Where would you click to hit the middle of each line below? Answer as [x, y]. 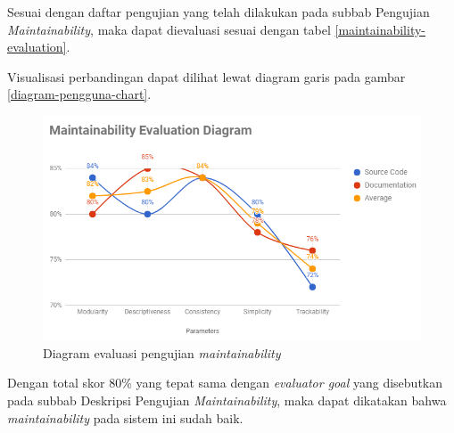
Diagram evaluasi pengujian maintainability [162, 352]
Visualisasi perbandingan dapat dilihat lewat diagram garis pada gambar [206, 76]
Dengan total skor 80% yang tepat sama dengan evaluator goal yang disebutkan [225, 383]
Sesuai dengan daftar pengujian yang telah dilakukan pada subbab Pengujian [219, 12]
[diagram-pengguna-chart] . [79, 94]
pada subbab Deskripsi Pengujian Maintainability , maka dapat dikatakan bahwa [227, 400]
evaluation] [37, 47]
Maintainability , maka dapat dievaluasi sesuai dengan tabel [169, 29]
